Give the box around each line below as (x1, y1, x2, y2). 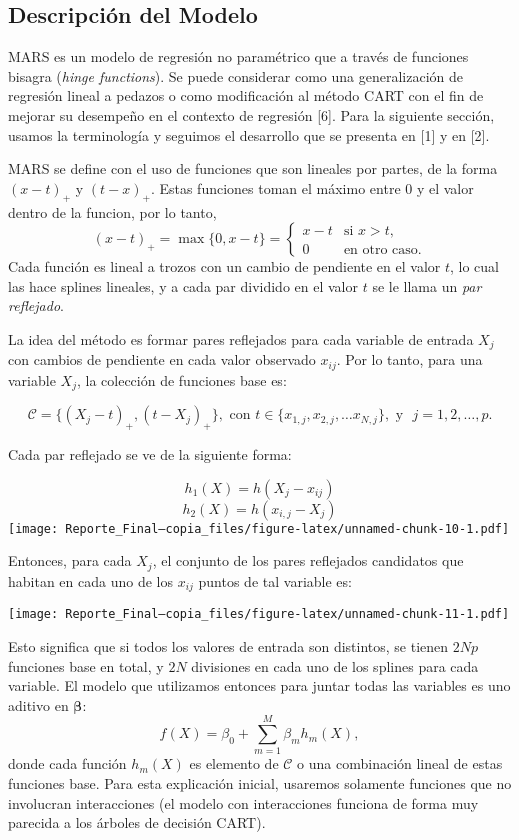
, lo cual (450, 256, 499, 277)
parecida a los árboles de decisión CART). (8, 812, 266, 833)
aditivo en (8, 694, 69, 715)
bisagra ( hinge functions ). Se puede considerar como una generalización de (8, 65, 464, 86)
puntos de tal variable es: (198, 570, 352, 591)
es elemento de (189, 753, 279, 774)
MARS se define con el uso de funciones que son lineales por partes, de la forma (8, 158, 498, 179)
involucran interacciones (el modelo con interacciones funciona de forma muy (8, 792, 479, 813)
